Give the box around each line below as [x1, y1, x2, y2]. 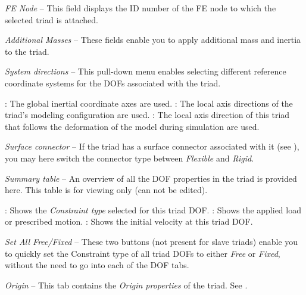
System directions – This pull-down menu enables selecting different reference [5, 65, 286, 77]
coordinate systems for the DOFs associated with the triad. [5, 76, 221, 89]
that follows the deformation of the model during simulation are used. [5, 120, 260, 132]
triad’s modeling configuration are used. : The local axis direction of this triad [5, 108, 290, 121]
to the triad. [5, 45, 49, 57]
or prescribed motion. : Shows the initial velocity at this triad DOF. [5, 215, 253, 228]
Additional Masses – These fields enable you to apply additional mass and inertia [5, 33, 301, 46]
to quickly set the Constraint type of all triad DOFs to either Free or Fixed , [5, 247, 280, 259]
